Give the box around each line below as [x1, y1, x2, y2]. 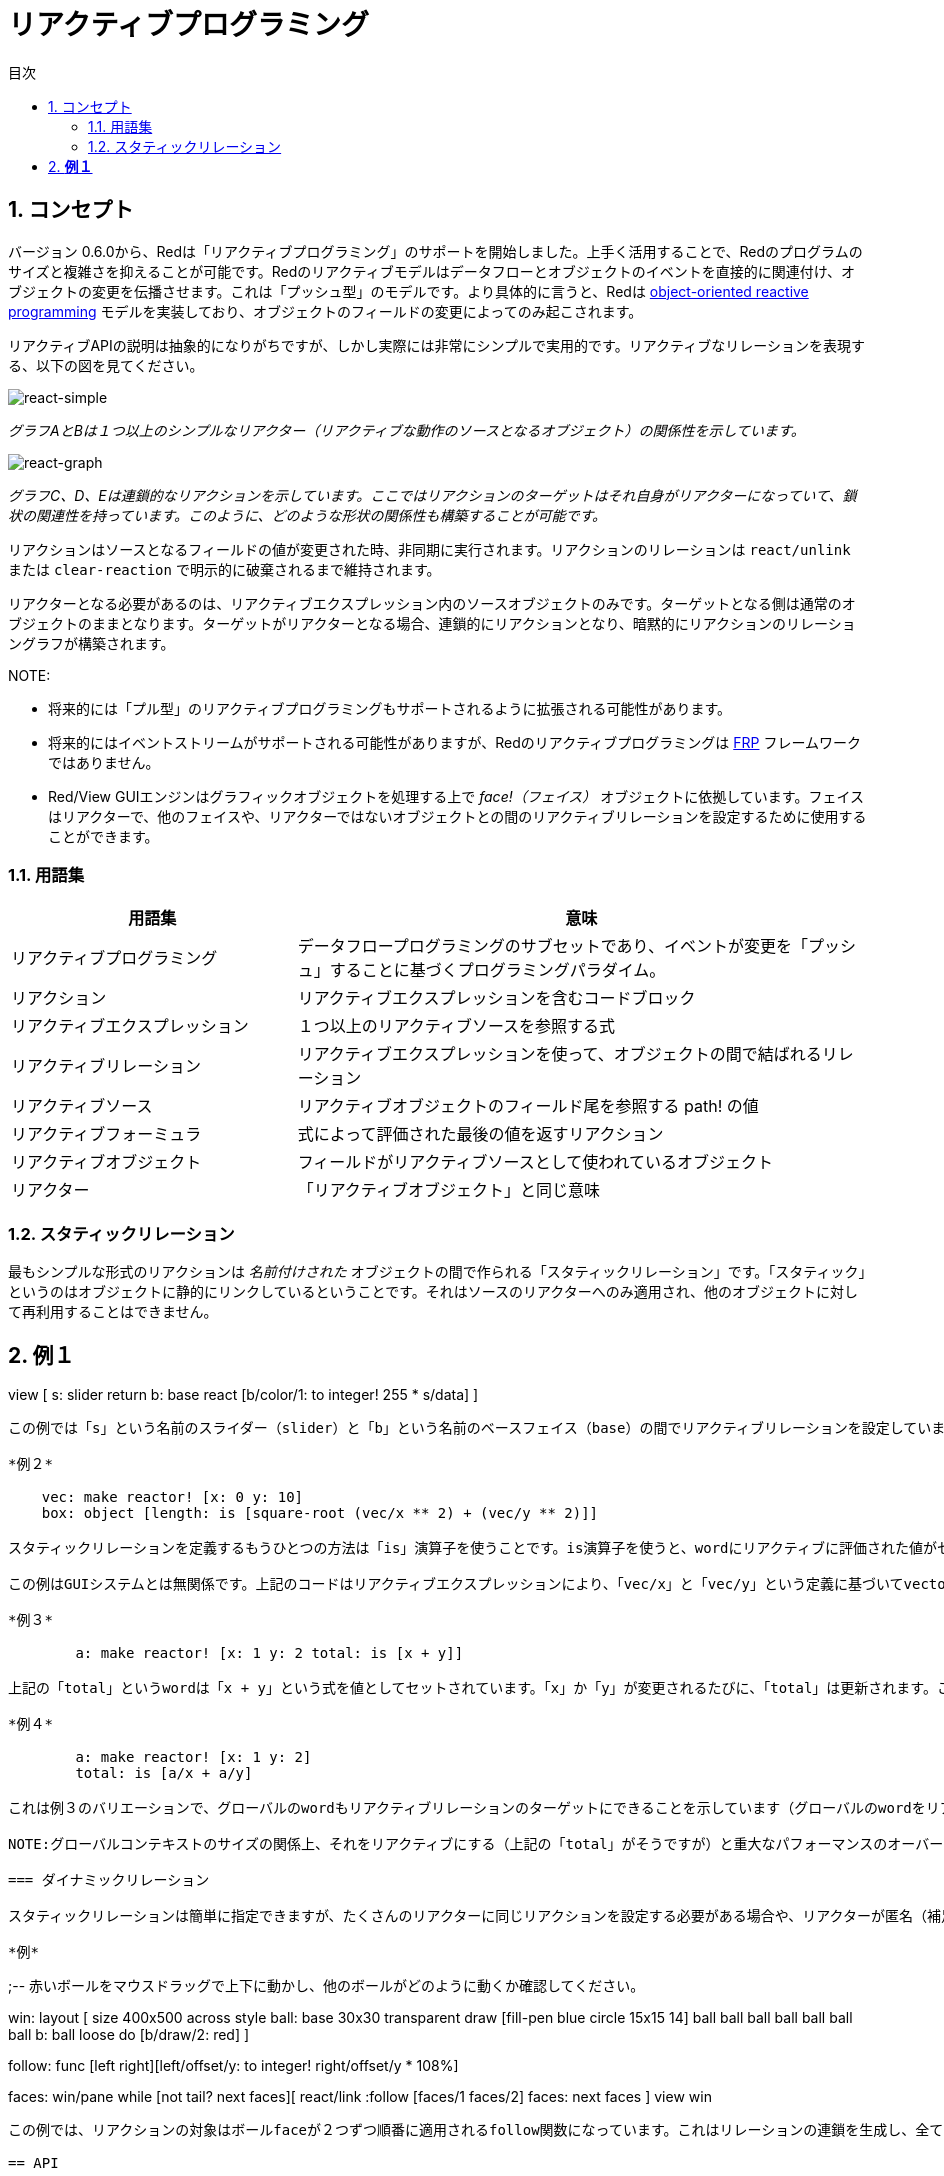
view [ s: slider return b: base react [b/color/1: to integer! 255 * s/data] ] [8, 1385, 479, 1403]
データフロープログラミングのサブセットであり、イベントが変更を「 [297, 936, 808, 957]
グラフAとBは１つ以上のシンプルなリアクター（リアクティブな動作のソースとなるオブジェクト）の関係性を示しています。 [8, 421, 805, 439]
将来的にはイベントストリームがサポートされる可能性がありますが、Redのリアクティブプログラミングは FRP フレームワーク [48, 733, 861, 751]
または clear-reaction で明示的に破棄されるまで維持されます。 [8, 560, 441, 578]
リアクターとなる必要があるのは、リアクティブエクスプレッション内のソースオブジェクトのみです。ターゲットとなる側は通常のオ [8, 594, 856, 612]
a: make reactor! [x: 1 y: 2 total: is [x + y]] [75, 1644, 464, 1661]
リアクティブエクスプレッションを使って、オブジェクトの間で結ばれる [297, 1044, 822, 1065]
